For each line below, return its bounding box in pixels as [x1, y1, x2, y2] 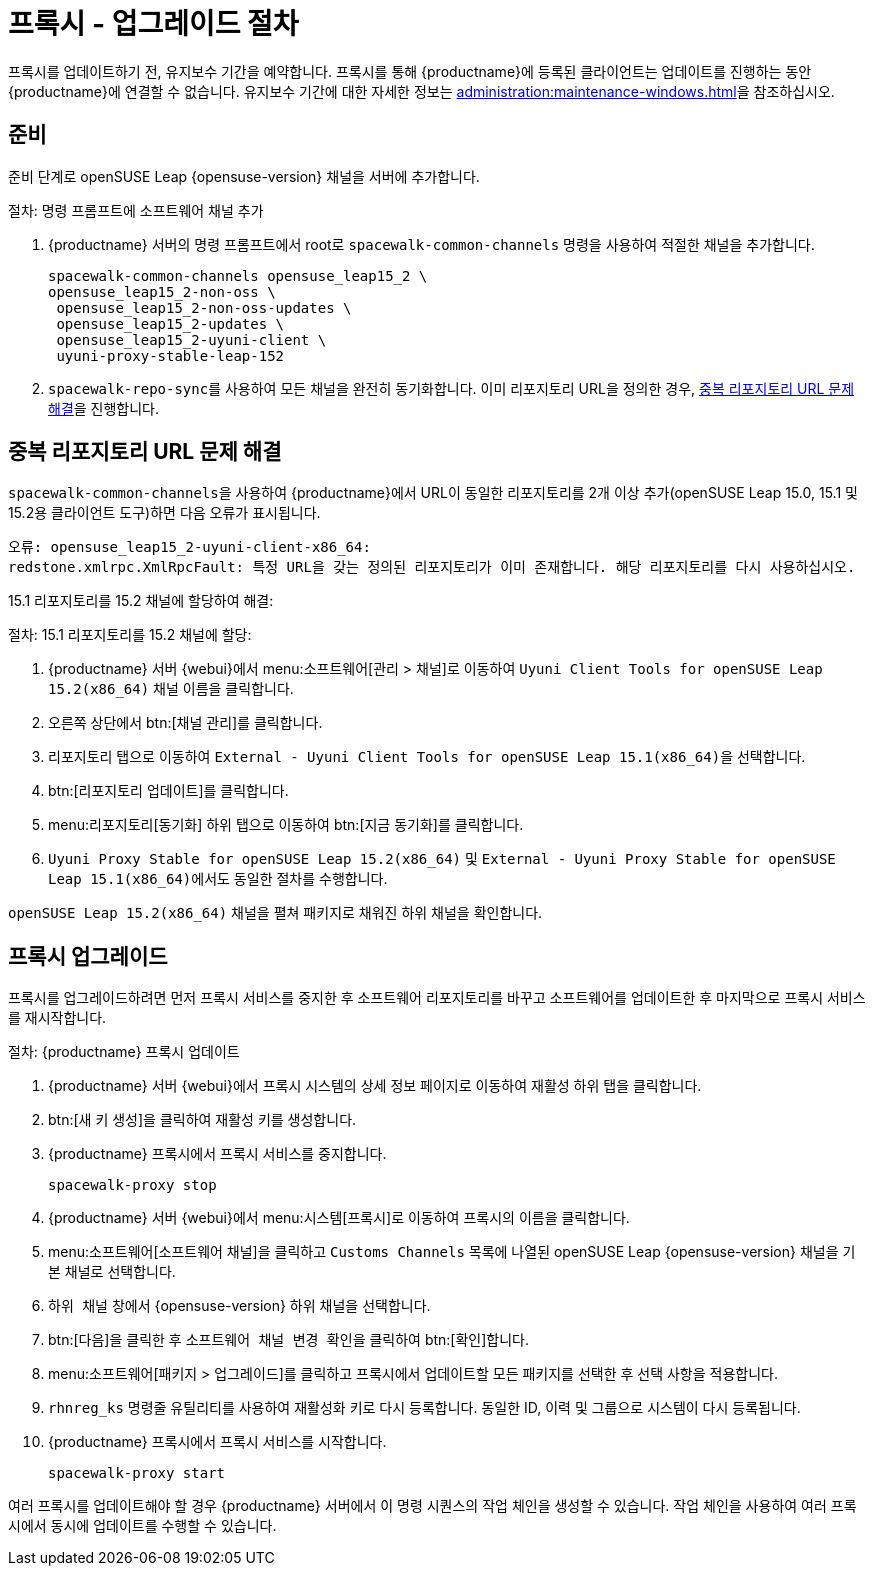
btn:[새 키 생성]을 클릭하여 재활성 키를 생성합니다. [48, 1111, 357, 1129]
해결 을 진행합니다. [48, 399, 160, 417]
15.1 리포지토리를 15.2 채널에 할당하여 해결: [8, 592, 274, 610]
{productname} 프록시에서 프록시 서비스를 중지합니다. [48, 1145, 387, 1163]
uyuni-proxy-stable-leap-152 [56, 347, 285, 364]
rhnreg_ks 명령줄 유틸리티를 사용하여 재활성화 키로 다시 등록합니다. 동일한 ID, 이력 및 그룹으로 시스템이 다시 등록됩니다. [48, 1399, 801, 1417]
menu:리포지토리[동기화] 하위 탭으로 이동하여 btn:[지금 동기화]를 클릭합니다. [48, 816, 524, 834]
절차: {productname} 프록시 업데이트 [8, 1043, 240, 1061]
